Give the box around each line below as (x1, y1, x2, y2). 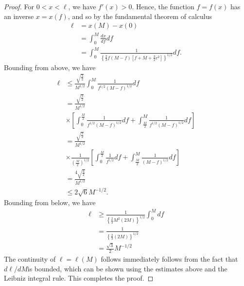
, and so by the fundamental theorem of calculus (68, 11, 212, 21)
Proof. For (4, 1, 35, 11)
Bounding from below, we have (4, 197, 96, 208)
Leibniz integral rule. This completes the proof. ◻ (4, 273, 154, 283)
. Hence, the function (132, 1, 194, 11)
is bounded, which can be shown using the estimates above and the (27, 263, 227, 273)
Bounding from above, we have (4, 62, 96, 72)
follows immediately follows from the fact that (101, 254, 238, 264)
